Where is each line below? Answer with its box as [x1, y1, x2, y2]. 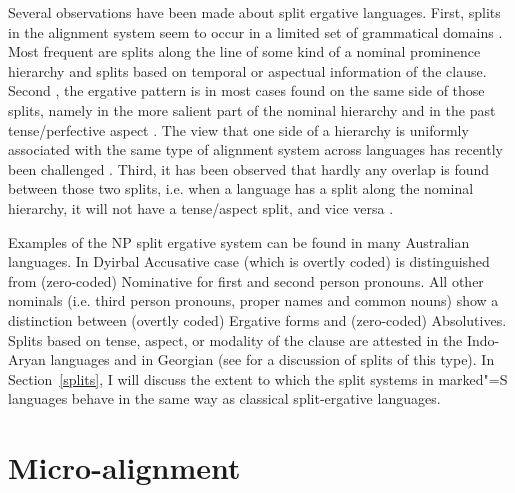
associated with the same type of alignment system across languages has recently [8, 139, 503, 160]
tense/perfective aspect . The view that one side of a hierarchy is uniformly [8, 119, 469, 140]
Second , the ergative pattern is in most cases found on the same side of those [8, 80, 485, 101]
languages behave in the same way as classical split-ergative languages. [8, 388, 441, 409]
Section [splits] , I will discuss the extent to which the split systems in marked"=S [8, 368, 508, 389]
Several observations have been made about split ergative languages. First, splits [8, 2, 501, 22]
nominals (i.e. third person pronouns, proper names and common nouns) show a [8, 290, 499, 311]
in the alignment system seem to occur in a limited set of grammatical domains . [8, 21, 503, 42]
